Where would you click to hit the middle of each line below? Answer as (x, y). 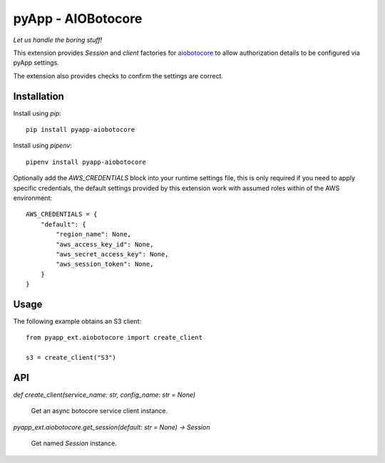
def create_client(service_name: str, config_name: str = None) (104, 395)
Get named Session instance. (74, 443)
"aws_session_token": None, (105, 264)
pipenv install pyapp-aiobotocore (86, 162)
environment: (33, 198)
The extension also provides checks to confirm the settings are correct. (118, 76)
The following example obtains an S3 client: (77, 321)
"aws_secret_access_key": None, (112, 254)
